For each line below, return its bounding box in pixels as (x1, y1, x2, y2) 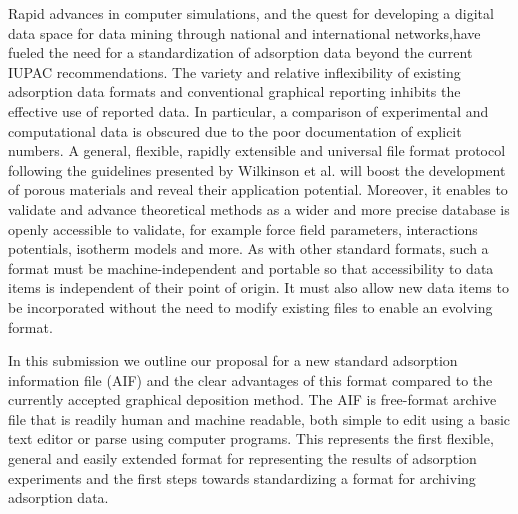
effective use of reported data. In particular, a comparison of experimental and (8, 100, 489, 121)
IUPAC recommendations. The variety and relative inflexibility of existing (8, 61, 461, 82)
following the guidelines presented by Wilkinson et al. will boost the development (8, 159, 506, 180)
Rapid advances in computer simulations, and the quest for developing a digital (8, 3, 494, 23)
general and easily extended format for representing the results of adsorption (8, 448, 477, 469)
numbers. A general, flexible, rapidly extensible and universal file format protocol (8, 140, 506, 161)
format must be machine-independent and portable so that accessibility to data (8, 257, 494, 278)
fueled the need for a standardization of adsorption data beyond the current (8, 42, 473, 63)
